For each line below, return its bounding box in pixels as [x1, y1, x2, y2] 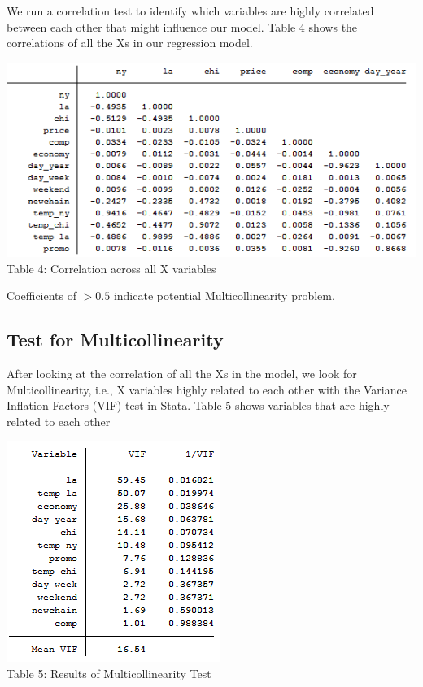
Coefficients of [7, 287, 77, 304]
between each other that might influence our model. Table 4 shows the [7, 18, 358, 35]
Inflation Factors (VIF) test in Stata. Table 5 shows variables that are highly [7, 397, 390, 414]
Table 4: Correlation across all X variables [7, 259, 216, 276]
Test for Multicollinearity [7, 327, 224, 352]
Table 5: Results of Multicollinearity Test [7, 664, 211, 681]
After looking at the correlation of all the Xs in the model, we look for [7, 365, 357, 382]
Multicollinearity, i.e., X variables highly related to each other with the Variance [7, 380, 407, 398]
